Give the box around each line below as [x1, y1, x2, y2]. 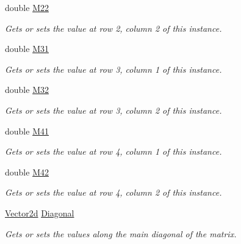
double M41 [5, 124, 49, 137]
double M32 [5, 83, 49, 96]
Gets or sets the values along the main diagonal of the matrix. [5, 227, 237, 240]
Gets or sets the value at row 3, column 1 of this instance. [5, 62, 222, 75]
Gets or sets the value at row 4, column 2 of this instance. [5, 186, 222, 199]
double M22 [5, 1, 49, 13]
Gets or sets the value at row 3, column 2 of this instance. [5, 103, 222, 116]
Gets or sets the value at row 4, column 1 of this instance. [5, 145, 222, 158]
